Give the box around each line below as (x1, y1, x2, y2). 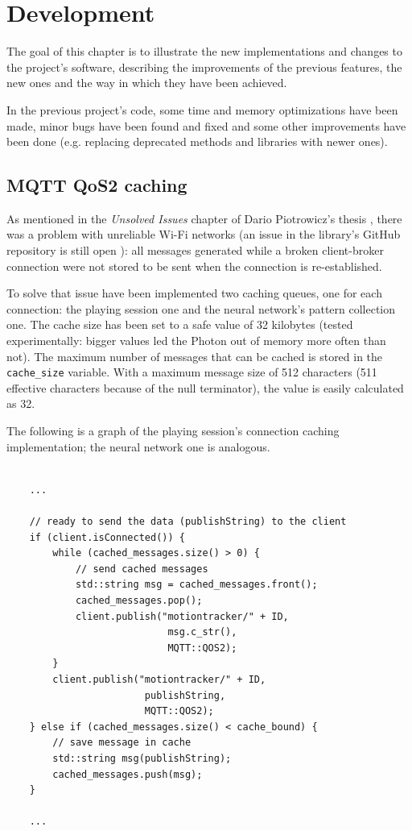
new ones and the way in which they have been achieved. (6, 74, 287, 91)
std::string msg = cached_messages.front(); (75, 579, 318, 591)
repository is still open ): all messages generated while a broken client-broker (6, 242, 384, 259)
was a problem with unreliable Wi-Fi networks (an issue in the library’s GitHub (6, 226, 401, 243)
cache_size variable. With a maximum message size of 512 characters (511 (6, 364, 377, 380)
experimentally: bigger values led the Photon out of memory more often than (6, 332, 386, 349)
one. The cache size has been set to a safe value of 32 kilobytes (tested (6, 316, 353, 333)
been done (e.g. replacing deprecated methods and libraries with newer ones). (6, 133, 388, 150)
